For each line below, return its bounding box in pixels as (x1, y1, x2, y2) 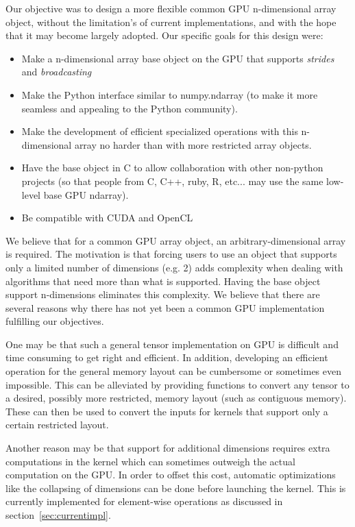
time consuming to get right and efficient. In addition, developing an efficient (5, 350, 328, 365)
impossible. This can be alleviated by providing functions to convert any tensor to (5, 377, 350, 391)
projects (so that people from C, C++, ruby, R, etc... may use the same (21, 173, 323, 188)
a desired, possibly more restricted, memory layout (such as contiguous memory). (5, 391, 347, 405)
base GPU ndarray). (43, 187, 129, 201)
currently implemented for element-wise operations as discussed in (5, 494, 283, 508)
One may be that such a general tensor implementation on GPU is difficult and (5, 336, 339, 351)
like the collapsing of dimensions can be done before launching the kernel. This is (5, 480, 346, 495)
